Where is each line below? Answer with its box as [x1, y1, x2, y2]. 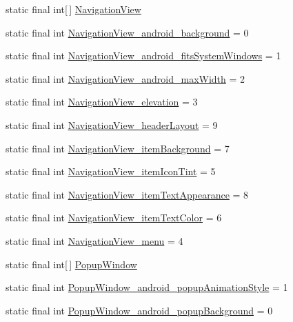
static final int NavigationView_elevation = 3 [6, 94, 198, 109]
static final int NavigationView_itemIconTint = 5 [6, 164, 216, 179]
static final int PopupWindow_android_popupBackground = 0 [6, 303, 273, 317]
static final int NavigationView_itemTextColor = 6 [6, 210, 222, 225]
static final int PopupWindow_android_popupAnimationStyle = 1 [6, 280, 288, 294]
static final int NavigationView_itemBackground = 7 [6, 141, 230, 155]
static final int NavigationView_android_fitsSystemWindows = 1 [6, 48, 281, 63]
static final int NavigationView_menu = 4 [6, 233, 183, 248]
